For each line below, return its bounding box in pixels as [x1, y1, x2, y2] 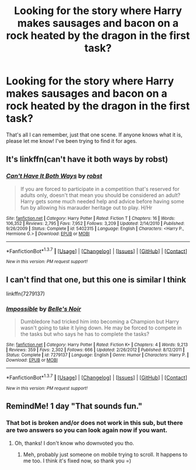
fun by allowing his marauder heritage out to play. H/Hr [20, 204, 153, 211]
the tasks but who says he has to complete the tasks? [20, 331, 150, 338]
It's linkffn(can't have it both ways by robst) [6, 154, 168, 165]
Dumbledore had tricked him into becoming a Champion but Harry [20, 318, 180, 325]
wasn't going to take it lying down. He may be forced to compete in [20, 324, 182, 332]
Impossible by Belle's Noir [6, 305, 82, 313]
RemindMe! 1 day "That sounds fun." [6, 401, 143, 411]
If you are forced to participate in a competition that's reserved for [20, 185, 180, 192]
